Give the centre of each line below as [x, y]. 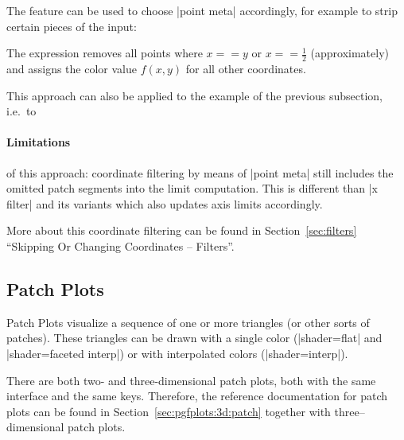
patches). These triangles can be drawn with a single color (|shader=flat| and [194, 338]
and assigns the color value [72, 69]
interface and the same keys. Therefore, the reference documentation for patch [197, 396]
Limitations [39, 142]
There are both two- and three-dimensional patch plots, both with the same [191, 380]
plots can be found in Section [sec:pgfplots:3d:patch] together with [169, 411]
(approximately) [350, 53]
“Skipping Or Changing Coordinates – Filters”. [120, 245]
